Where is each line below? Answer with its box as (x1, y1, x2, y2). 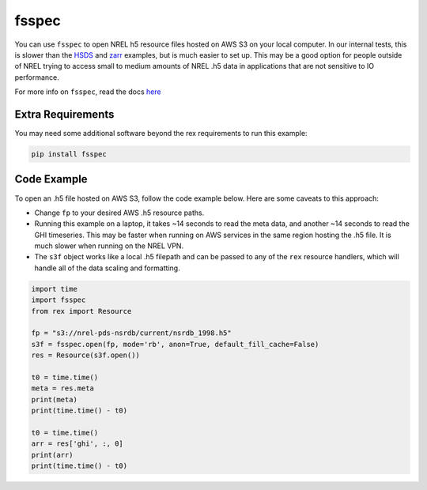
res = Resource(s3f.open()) (31, 351, 140, 360)
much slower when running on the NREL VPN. (34, 241, 184, 251)
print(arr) (31, 450, 74, 459)
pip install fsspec (31, 150, 107, 158)
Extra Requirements (14, 107, 115, 121)
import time (31, 285, 78, 293)
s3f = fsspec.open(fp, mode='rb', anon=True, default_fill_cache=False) (31, 340, 319, 349)
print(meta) (31, 395, 78, 404)
